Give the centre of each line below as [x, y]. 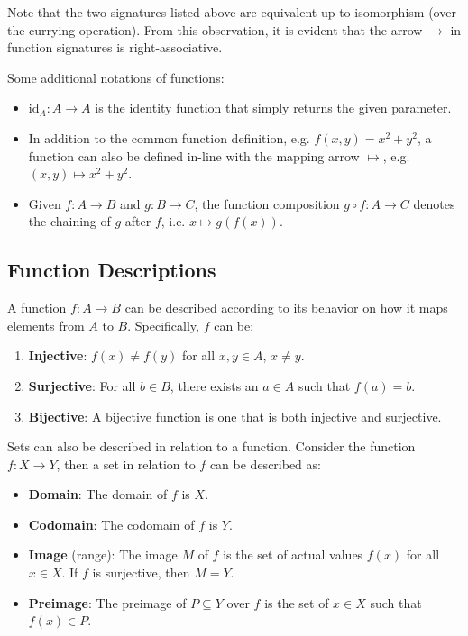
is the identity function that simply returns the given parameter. [273, 108]
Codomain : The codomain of [111, 524]
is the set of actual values [293, 554]
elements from [46, 325]
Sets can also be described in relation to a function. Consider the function [211, 446]
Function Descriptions [112, 270]
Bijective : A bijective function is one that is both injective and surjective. [235, 416]
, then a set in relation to [126, 463]
